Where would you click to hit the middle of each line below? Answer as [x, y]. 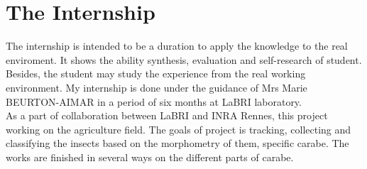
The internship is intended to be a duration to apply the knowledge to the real [177, 46]
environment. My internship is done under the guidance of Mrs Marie [157, 87]
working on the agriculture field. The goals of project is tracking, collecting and [179, 129]
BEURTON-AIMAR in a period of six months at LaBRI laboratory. [154, 101]
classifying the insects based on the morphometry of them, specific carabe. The [177, 143]
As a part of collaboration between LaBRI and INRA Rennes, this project [167, 115]
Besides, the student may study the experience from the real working [156, 73]
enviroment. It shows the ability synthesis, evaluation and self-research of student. [184, 59]
